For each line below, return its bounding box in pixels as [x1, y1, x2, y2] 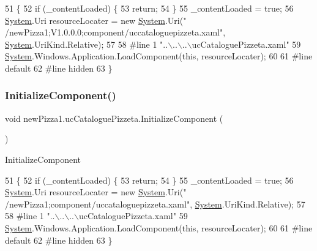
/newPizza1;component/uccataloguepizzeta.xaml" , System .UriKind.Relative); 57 [5, 197, 305, 210]
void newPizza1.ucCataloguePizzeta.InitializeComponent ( [5, 111, 223, 124]
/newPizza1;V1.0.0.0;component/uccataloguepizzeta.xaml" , [5, 26, 226, 39]
